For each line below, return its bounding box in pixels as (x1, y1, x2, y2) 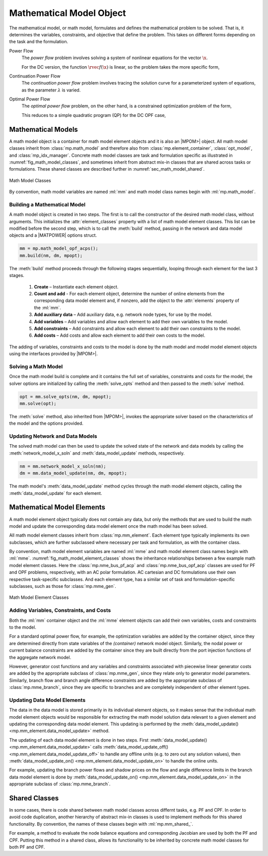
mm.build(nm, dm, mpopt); (19, 253, 83, 258)
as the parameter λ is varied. (21, 87, 81, 93)
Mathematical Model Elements (9, 503, 106, 512)
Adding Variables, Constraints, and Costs (9, 607, 111, 614)
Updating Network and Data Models (9, 433, 97, 440)
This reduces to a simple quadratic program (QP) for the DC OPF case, (21, 112, 166, 118)
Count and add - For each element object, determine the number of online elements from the (34, 290, 225, 296)
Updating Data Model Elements (9, 696, 86, 703)
